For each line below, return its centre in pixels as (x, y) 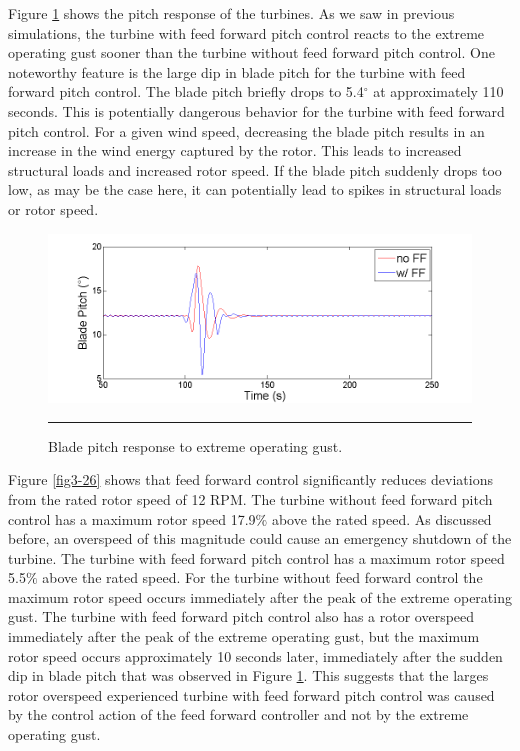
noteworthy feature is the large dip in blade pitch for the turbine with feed (237, 71)
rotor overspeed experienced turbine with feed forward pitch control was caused (251, 694)
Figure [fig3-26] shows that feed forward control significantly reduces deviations (250, 479)
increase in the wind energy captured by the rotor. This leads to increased (235, 150)
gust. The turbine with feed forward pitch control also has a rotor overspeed (241, 616)
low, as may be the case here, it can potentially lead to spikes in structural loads (255, 189)
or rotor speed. (53, 208)
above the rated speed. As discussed (381, 518)
